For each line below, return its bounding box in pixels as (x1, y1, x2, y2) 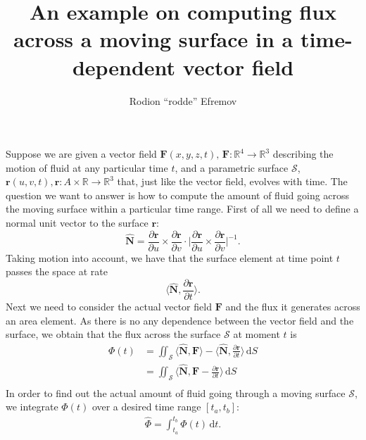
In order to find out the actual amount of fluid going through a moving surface (6, 385, 346, 400)
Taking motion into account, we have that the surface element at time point (6, 250, 334, 265)
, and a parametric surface (175, 160, 289, 175)
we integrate (6, 399, 58, 414)
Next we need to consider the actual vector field (6, 298, 212, 313)
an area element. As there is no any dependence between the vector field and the (6, 313, 354, 327)
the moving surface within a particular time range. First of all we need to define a (6, 201, 359, 216)
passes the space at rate (6, 264, 108, 279)
